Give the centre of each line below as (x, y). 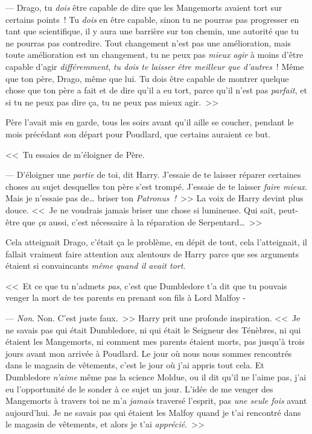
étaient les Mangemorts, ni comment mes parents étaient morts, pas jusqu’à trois (155, 341)
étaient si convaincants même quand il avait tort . (96, 266)
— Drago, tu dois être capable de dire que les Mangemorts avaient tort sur (144, 7)
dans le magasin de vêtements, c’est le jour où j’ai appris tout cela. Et (135, 365)
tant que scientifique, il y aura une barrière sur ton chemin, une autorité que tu (152, 31)
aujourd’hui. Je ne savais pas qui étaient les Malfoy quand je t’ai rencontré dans (153, 412)
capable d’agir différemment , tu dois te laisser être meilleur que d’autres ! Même (155, 66)
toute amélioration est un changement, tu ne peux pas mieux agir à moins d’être (154, 55)
